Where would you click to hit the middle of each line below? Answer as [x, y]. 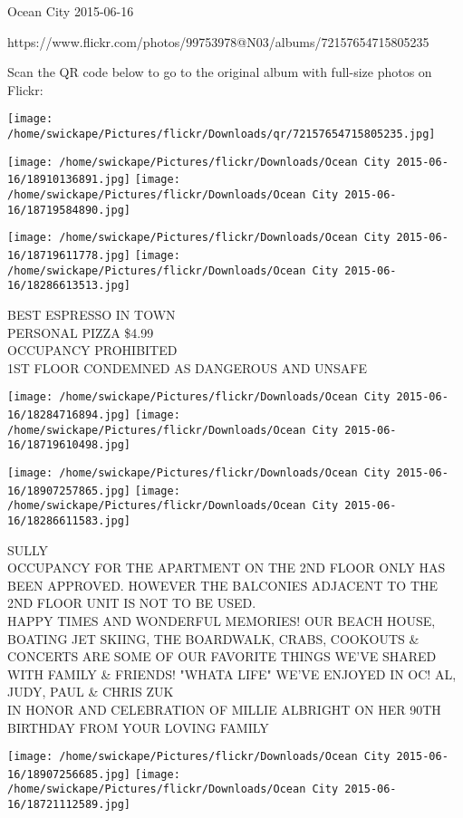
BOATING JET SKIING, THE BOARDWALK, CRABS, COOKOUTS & [213, 638]
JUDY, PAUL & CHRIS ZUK [91, 692]
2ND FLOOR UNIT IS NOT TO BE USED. [132, 603]
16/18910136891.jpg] [69, 180]
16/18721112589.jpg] [69, 805]
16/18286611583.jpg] [69, 520]
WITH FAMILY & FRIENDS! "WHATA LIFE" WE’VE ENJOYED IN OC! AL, [232, 674]
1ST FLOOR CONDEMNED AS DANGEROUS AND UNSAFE [187, 367]
